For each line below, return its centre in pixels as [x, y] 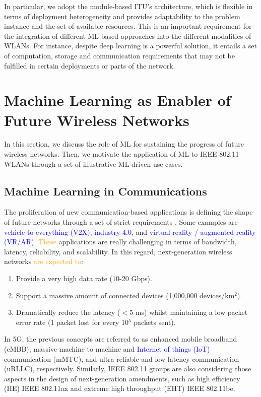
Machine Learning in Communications [106, 191]
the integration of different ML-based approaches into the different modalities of [128, 36]
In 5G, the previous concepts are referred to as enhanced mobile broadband [121, 339]
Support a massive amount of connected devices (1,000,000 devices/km [125, 295]
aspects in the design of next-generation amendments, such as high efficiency [122, 378]
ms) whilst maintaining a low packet [191, 312]
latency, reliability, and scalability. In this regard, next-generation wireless [118, 251]
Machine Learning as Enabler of [117, 100]
